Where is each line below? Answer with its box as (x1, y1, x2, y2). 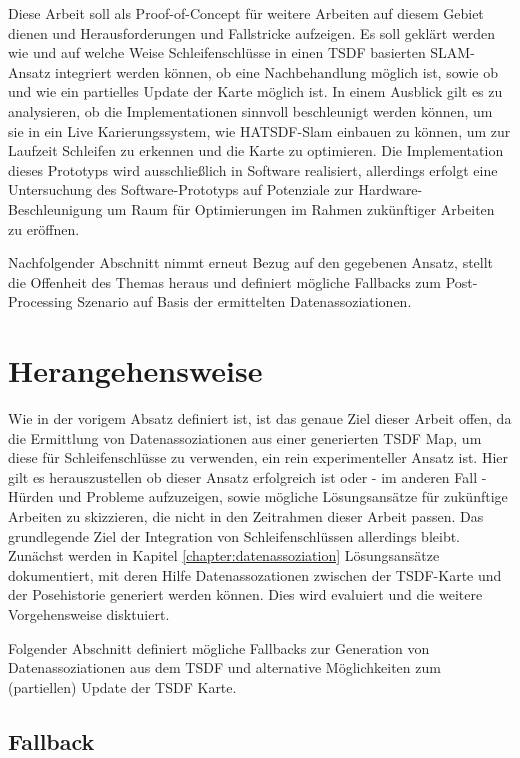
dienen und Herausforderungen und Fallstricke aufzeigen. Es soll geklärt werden (8, 22, 496, 43)
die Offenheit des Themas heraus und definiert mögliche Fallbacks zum (8, 271, 442, 292)
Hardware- (358, 179, 423, 200)
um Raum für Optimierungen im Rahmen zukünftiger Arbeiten (107, 198, 495, 219)
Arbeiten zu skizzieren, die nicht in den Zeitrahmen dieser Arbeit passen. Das (8, 506, 484, 526)
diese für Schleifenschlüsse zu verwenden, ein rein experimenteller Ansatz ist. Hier (8, 447, 508, 468)
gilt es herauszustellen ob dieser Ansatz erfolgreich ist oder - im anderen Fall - (8, 466, 487, 487)
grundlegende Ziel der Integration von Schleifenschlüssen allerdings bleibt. (8, 525, 461, 546)
